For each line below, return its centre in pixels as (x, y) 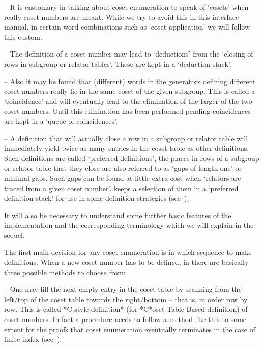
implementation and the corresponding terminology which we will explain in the (129, 225)
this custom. (23, 36)
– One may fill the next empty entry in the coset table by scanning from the (123, 289)
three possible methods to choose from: (65, 272)
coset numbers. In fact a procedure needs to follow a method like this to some (125, 319)
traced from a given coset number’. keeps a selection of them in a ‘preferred (121, 188)
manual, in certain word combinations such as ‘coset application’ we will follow (127, 27)
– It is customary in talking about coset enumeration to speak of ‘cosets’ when (126, 7)
